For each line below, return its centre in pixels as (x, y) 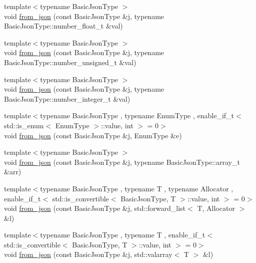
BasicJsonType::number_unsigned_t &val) (70, 62)
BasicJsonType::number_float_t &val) (63, 26)
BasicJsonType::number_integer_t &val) (67, 98)
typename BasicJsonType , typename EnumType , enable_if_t (137, 115)
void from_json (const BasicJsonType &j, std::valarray (88, 254)
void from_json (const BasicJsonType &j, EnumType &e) (93, 135)
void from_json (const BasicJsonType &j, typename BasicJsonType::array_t (122, 162)
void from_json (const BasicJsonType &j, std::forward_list (95, 208)
